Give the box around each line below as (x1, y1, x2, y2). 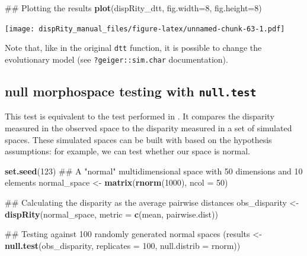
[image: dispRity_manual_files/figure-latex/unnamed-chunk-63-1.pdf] (5, 24, 285, 33)
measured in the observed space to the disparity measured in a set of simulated (5, 121, 292, 134)
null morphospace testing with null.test (5, 82, 257, 100)
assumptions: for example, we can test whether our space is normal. (5, 145, 250, 157)
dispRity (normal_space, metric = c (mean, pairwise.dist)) (5, 208, 218, 220)
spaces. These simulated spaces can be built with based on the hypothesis (5, 133, 272, 145)
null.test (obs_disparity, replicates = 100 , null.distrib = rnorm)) (5, 239, 241, 251)
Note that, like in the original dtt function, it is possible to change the (5, 41, 262, 54)
